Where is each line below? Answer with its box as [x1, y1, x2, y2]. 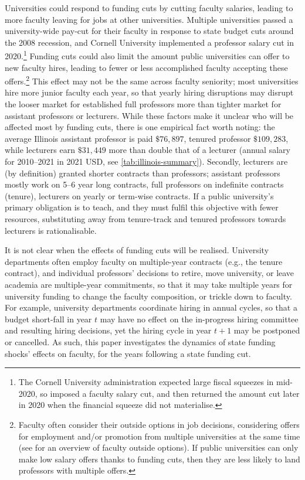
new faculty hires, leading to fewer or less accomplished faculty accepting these [5, 61, 288, 73]
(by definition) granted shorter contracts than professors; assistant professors [5, 166, 280, 179]
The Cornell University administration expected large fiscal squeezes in [18, 376, 274, 388]
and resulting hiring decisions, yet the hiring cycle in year [5, 324, 212, 336]
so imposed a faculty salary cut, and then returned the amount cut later [40, 387, 300, 399]
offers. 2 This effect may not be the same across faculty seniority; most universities [5, 73, 299, 87]
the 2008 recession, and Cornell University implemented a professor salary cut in [5, 36, 294, 48]
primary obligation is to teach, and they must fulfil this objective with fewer [5, 201, 279, 213]
